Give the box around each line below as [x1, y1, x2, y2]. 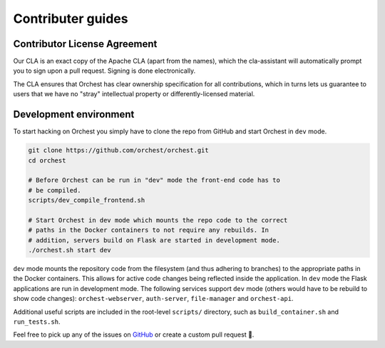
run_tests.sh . [13, 317, 61, 326]
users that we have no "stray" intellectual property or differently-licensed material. [13, 90, 255, 98]
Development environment [13, 108, 135, 121]
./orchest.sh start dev [28, 246, 112, 255]
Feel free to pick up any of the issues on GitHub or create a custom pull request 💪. [13, 330, 255, 339]
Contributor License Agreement [13, 38, 158, 50]
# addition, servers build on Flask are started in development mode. [28, 236, 281, 244]
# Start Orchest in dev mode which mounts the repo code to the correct [28, 216, 288, 224]
